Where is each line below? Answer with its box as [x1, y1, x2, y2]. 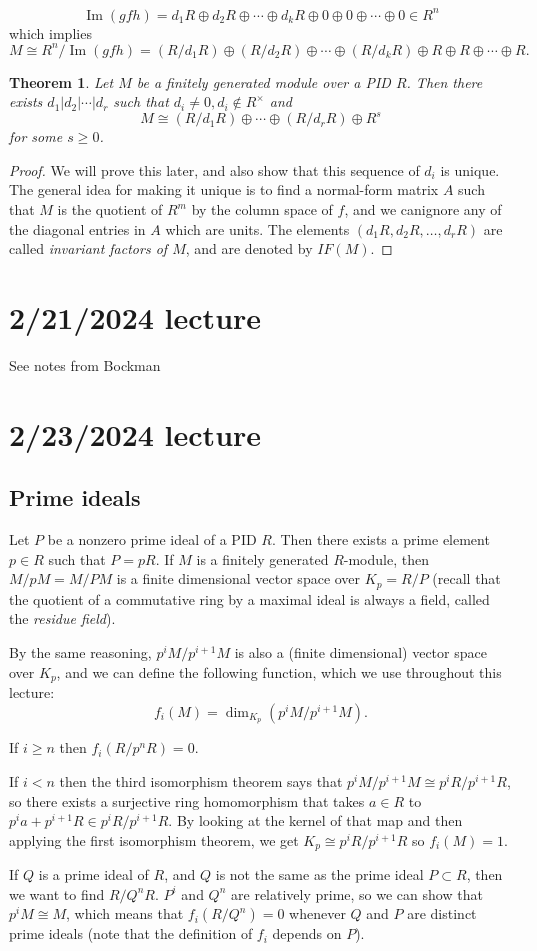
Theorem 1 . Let [9, 71, 114, 92]
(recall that [432, 568, 501, 589]
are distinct [407, 903, 477, 924]
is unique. [440, 159, 500, 180]
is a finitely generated [196, 548, 329, 569]
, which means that [66, 903, 184, 924]
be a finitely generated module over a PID [136, 71, 391, 92]
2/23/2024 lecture [9, 413, 262, 454]
